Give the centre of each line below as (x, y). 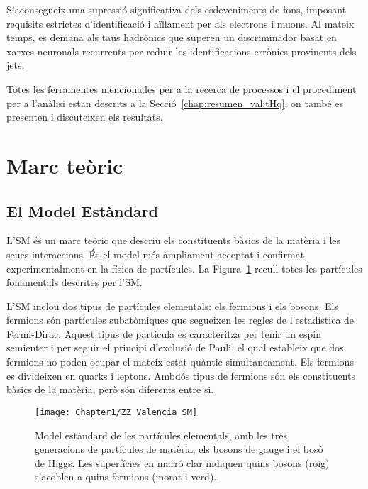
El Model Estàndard (83, 210)
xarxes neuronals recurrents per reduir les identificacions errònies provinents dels (182, 51)
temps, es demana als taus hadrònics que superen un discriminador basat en (172, 37)
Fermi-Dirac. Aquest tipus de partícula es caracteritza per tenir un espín (164, 333)
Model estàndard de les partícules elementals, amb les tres (161, 435)
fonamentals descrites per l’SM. (74, 282)
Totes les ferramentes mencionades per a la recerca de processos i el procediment (182, 88)
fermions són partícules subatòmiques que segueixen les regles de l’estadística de (180, 320)
